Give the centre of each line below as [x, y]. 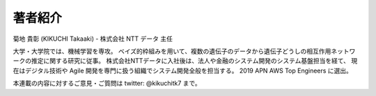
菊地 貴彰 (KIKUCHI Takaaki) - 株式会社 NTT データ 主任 [93, 39]
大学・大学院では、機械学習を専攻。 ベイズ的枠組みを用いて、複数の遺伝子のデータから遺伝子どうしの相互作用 [172, 51]
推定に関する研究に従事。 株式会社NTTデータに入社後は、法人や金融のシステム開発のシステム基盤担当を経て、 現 [194, 61]
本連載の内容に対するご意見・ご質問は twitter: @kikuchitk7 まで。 [107, 84]
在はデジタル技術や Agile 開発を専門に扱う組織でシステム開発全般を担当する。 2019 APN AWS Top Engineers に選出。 [183, 70]
